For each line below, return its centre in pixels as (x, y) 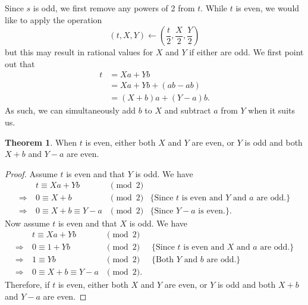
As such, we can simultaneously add (70, 110)
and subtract (188, 110)
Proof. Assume (31, 173)
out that (20, 63)
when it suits (271, 110)
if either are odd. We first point (246, 52)
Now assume (27, 223)
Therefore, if (27, 284)
